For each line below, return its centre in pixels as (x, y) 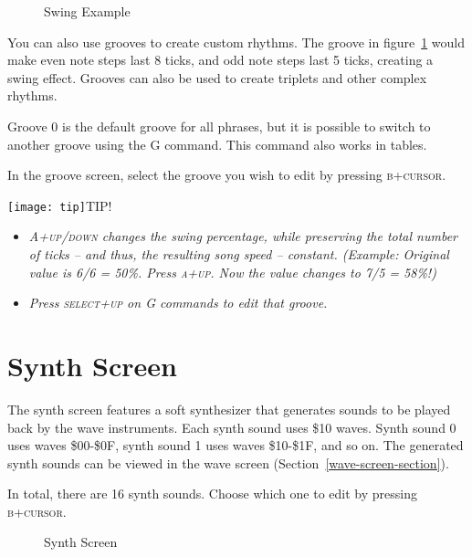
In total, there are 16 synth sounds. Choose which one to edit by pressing (212, 494)
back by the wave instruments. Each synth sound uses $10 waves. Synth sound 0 (232, 427)
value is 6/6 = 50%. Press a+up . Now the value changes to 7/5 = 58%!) (232, 272)
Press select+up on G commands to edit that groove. (178, 303)
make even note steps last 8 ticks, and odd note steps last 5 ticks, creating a (220, 60)
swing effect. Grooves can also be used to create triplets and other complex (217, 77)
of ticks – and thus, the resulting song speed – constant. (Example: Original (239, 254)
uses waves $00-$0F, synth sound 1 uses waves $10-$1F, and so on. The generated (236, 445)
